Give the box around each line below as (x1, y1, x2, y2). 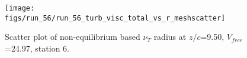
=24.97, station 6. (5, 42, 69, 54)
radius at (153, 30, 187, 43)
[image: (5, 4, 35, 12)
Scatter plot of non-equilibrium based (5, 30, 140, 43)
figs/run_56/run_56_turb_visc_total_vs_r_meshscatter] (5, 13, 226, 22)
